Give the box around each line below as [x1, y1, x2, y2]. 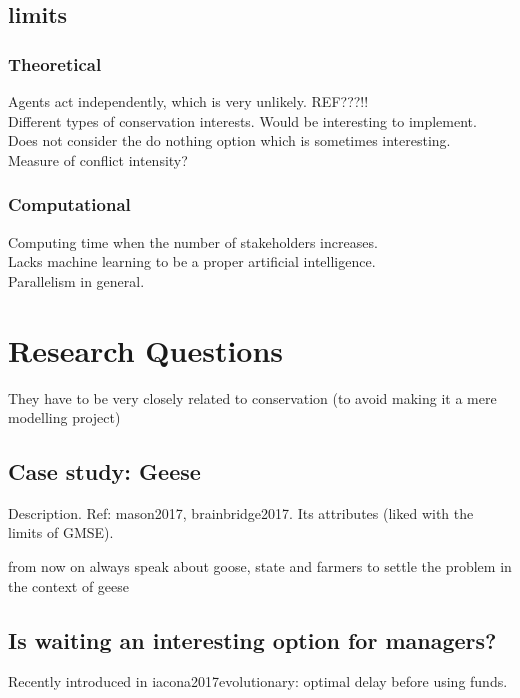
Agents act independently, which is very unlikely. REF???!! [8, 91, 369, 111]
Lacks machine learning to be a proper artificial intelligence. [8, 251, 376, 272]
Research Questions [8, 329, 284, 370]
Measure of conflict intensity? [8, 149, 188, 170]
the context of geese [8, 575, 129, 596]
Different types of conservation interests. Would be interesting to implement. [8, 110, 477, 131]
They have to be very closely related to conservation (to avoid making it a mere [8, 387, 497, 408]
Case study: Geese [8, 456, 201, 487]
